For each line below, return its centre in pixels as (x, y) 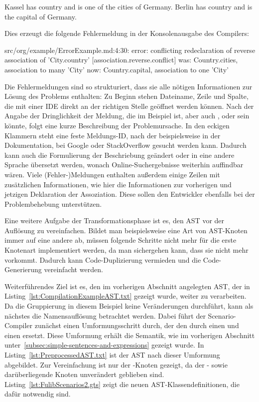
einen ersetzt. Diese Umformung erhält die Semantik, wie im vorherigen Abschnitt (130, 335)
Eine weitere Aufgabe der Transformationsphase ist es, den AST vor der (115, 220)
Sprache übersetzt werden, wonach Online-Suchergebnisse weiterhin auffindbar (124, 165)
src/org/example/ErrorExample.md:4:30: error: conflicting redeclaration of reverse (130, 50)
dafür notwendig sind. (38, 394)
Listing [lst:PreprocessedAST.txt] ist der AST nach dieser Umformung (112, 355)
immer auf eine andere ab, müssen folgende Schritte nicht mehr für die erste (121, 240)
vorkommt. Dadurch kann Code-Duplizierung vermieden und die (103, 259)
